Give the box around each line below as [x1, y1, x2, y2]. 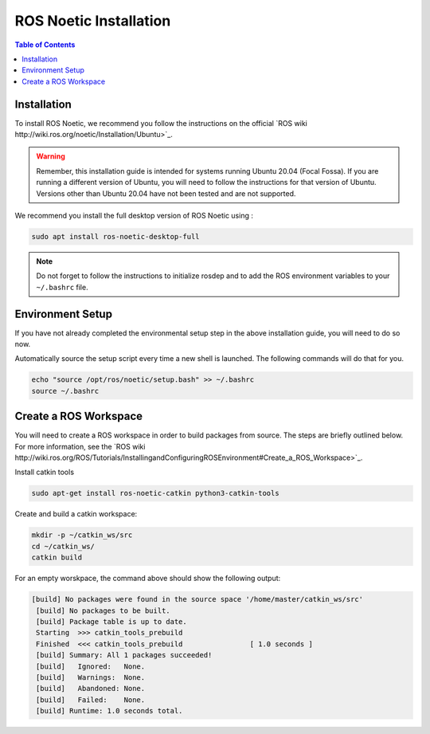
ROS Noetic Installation [14, 12, 171, 29]
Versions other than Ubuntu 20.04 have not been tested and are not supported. [36, 188, 296, 198]
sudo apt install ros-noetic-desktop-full [31, 232, 200, 241]
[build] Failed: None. [36, 695, 146, 705]
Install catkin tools [14, 467, 75, 477]
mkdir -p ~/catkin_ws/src [31, 531, 133, 540]
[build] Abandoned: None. [36, 684, 146, 693]
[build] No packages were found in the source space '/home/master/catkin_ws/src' [31, 595, 364, 604]
